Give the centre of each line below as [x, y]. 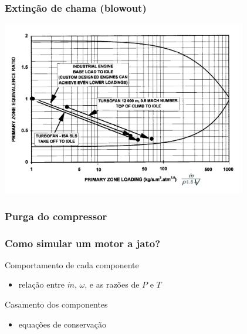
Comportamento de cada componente [72, 264]
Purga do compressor [56, 216]
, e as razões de [112, 284]
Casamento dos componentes [56, 304]
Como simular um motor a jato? [83, 243]
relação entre [42, 284]
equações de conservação [62, 324]
